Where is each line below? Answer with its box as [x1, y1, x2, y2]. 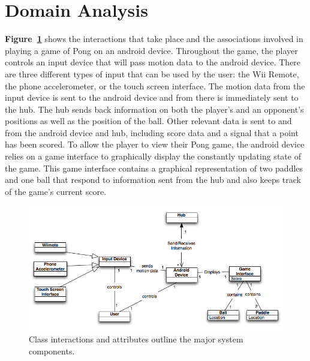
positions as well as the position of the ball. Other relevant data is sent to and [5, 115, 292, 127]
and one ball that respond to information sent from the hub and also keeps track [5, 173, 301, 186]
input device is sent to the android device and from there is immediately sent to [5, 91, 299, 104]
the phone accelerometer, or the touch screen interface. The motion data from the [5, 79, 305, 92]
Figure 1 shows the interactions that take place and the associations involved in [5, 32, 303, 45]
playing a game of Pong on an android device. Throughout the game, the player [5, 44, 298, 56]
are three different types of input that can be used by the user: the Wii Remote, [5, 67, 299, 80]
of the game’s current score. [5, 185, 107, 197]
